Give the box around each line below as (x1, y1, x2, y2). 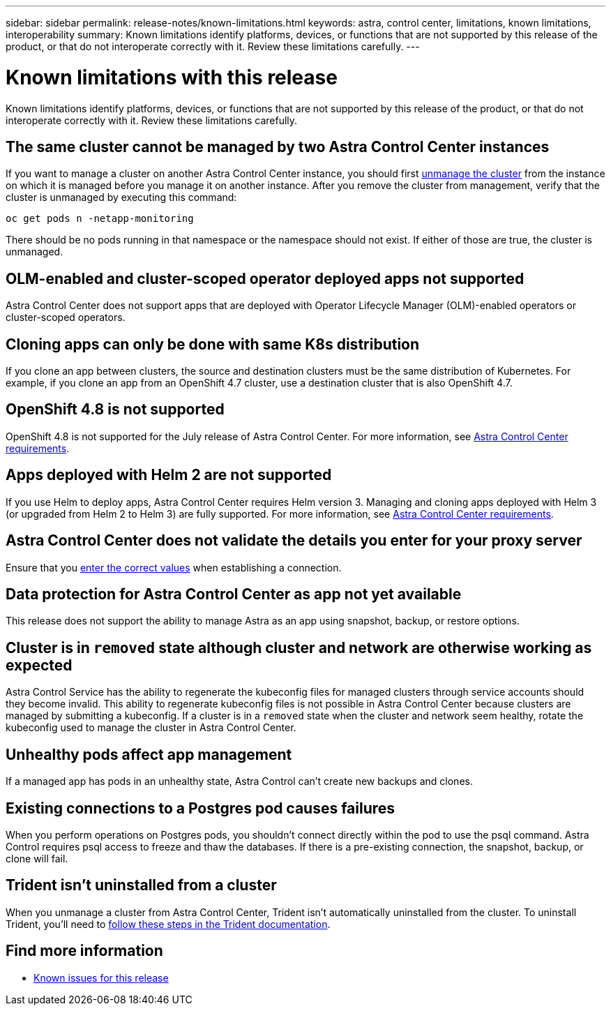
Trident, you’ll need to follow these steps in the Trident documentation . (6, 918, 331, 930)
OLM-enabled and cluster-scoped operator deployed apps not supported (6, 269, 525, 287)
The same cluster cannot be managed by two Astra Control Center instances (6, 137, 550, 156)
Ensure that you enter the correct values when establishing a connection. (6, 561, 342, 574)
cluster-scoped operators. (6, 311, 126, 324)
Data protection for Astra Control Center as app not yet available (6, 585, 462, 603)
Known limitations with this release (6, 65, 338, 89)
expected (6, 656, 73, 674)
